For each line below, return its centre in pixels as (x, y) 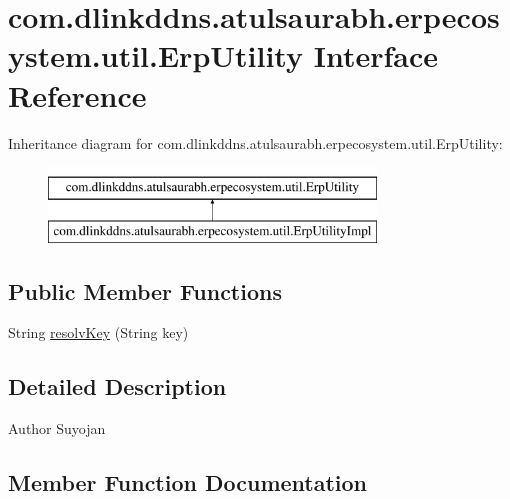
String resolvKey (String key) (98, 332)
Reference (77, 94)
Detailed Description (117, 386)
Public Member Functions (145, 290)
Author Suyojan (57, 428)
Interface (375, 55)
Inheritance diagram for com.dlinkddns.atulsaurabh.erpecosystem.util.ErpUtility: (255, 142)
